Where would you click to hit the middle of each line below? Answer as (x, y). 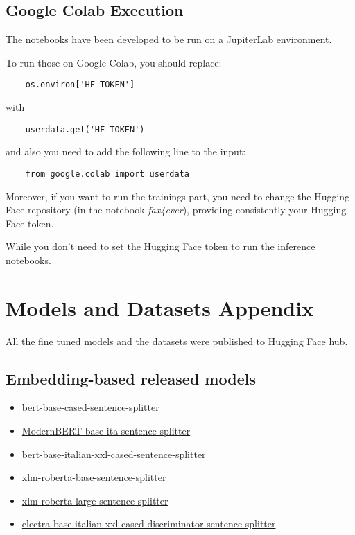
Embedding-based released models (131, 378)
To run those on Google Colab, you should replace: (114, 62)
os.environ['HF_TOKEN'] (80, 85)
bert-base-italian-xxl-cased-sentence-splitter (114, 454)
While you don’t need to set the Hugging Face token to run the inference (161, 246)
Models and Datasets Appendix (160, 307)
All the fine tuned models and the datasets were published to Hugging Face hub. (177, 341)
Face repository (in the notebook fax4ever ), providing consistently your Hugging (176, 210)
